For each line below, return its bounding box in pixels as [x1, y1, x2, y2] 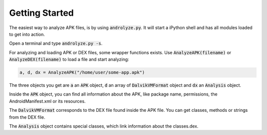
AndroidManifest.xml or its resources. [9, 98, 86, 104]
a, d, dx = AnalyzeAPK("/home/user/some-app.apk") [19, 69, 145, 75]
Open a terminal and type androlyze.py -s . [9, 40, 103, 46]
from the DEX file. [9, 114, 45, 120]
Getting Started [9, 7, 74, 18]
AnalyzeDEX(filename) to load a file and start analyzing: [9, 57, 130, 63]
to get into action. [9, 31, 45, 37]
